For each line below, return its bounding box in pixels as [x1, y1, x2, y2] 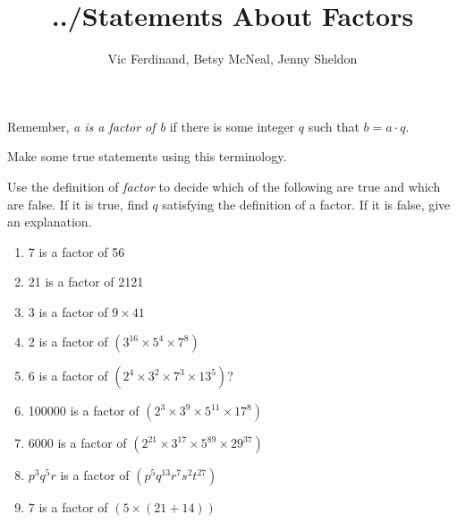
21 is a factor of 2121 [28, 272, 144, 291]
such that [308, 116, 360, 135]
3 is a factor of [28, 302, 108, 321]
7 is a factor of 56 [28, 242, 125, 261]
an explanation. [7, 212, 92, 231]
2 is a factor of [28, 332, 108, 351]
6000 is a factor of [28, 433, 127, 452]
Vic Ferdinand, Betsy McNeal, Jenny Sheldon [107, 49, 358, 68]
